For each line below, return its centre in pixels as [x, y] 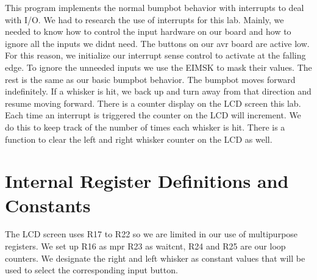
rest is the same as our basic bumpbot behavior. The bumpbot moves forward [150, 79]
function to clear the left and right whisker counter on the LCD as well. [139, 139]
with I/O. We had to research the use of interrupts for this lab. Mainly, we [144, 19]
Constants [48, 205]
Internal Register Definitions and [147, 181]
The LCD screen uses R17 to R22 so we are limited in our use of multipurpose [151, 234]
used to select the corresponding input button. [91, 270]
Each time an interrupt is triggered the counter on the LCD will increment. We [153, 115]
